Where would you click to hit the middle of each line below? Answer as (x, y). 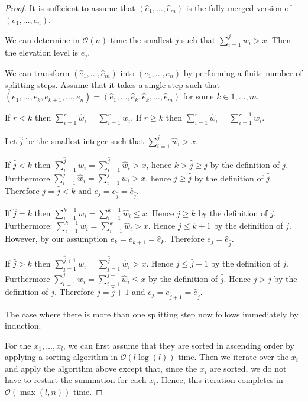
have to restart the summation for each (76, 380)
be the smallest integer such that (85, 140)
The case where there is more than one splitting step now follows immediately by (152, 314)
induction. (23, 325)
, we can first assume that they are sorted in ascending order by (179, 345)
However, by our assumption (56, 239)
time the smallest (141, 39)
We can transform (37, 72)
